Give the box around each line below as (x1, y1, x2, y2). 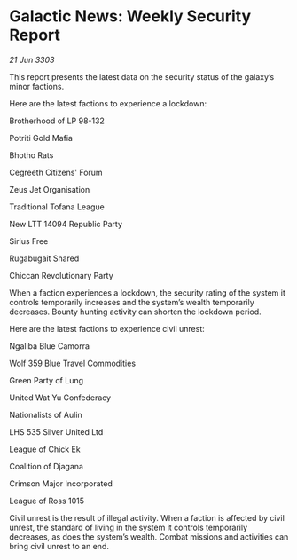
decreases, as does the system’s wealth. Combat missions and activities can (9, 531, 289, 542)
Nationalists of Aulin (9, 409, 82, 420)
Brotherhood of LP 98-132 (9, 115, 105, 126)
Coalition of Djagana (9, 461, 84, 471)
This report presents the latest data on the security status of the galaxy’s (9, 71, 275, 82)
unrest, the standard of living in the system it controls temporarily (9, 522, 248, 532)
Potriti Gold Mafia (9, 132, 74, 143)
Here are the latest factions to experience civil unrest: (9, 323, 206, 334)
